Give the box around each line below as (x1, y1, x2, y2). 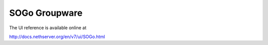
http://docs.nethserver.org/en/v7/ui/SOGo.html (9, 34, 105, 40)
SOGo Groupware (9, 7, 83, 18)
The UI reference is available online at (9, 25, 87, 31)
